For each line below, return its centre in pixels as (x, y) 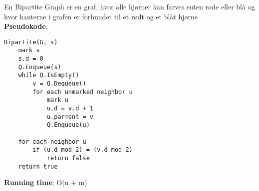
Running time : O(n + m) (46, 182)
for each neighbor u (52, 142)
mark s (29, 50)
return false (68, 158)
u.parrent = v (70, 117)
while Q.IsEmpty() (49, 75)
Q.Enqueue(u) (68, 125)
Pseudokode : (26, 26)
